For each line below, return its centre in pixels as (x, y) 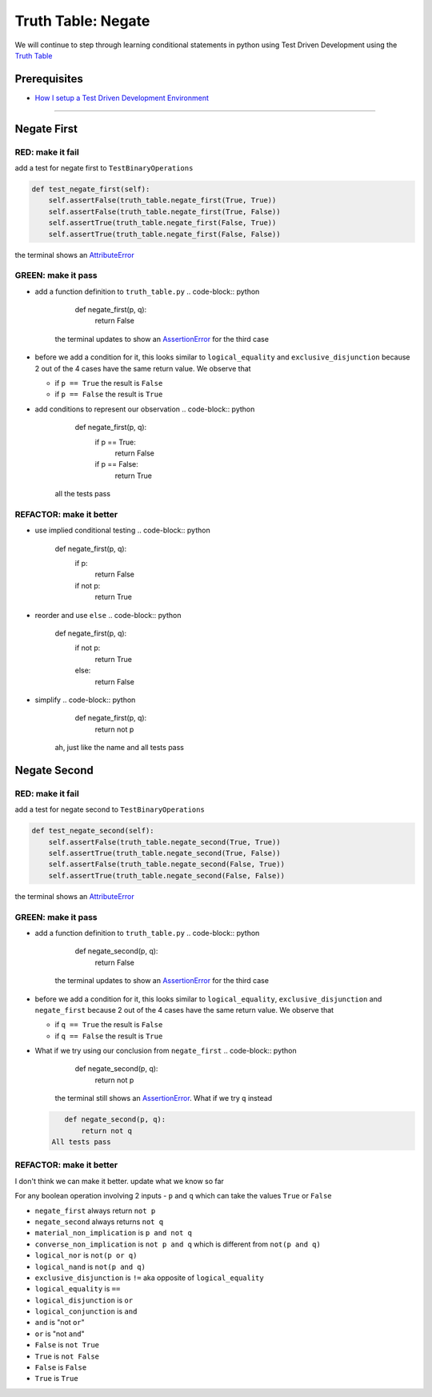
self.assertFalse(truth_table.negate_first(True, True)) (162, 201)
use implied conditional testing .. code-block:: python (123, 530)
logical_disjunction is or (84, 1300)
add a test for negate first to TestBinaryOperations (104, 168)
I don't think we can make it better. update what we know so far (119, 1181)
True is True (57, 1379)
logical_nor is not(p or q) (86, 1255)
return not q (106, 1130)
